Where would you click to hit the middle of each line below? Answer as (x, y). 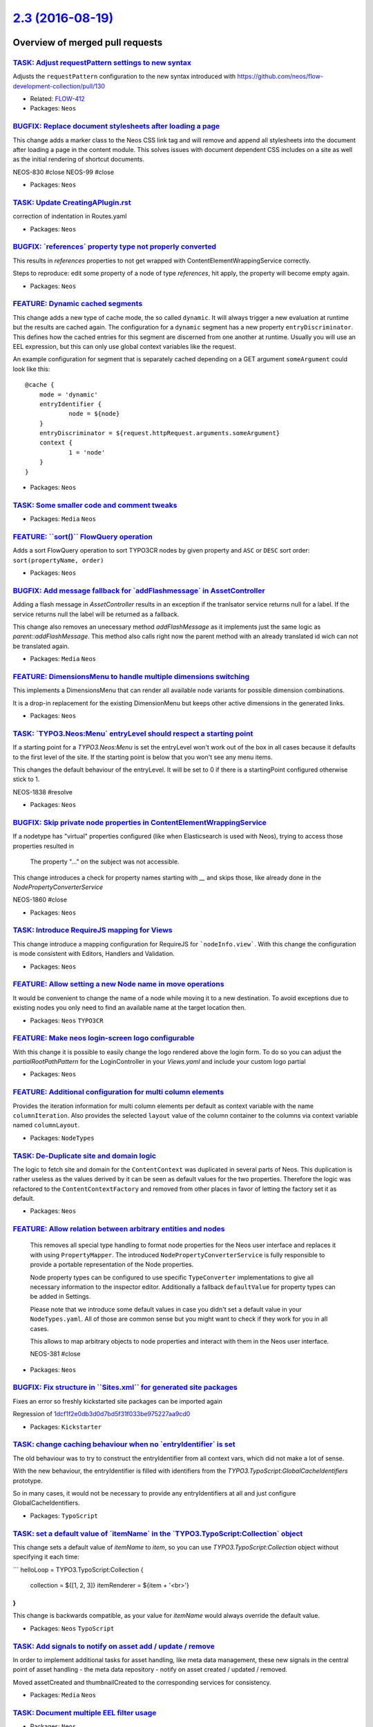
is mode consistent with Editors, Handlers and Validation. (94, 954)
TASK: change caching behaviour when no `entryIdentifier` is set (124, 1444)
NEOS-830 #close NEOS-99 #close (63, 172)
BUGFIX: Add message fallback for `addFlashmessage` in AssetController (139, 591)
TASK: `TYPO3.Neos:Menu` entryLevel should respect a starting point (133, 734)
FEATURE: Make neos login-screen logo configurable (104, 1038)
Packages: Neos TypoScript (72, 1628)
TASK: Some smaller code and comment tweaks (95, 505)
